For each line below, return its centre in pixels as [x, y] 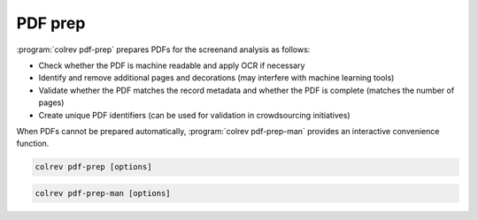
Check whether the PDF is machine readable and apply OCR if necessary [172, 65]
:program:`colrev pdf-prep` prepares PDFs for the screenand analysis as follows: [163, 49]
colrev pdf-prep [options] [93, 167]
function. [33, 144]
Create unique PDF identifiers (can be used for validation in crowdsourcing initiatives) [194, 115]
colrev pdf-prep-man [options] [103, 193]
